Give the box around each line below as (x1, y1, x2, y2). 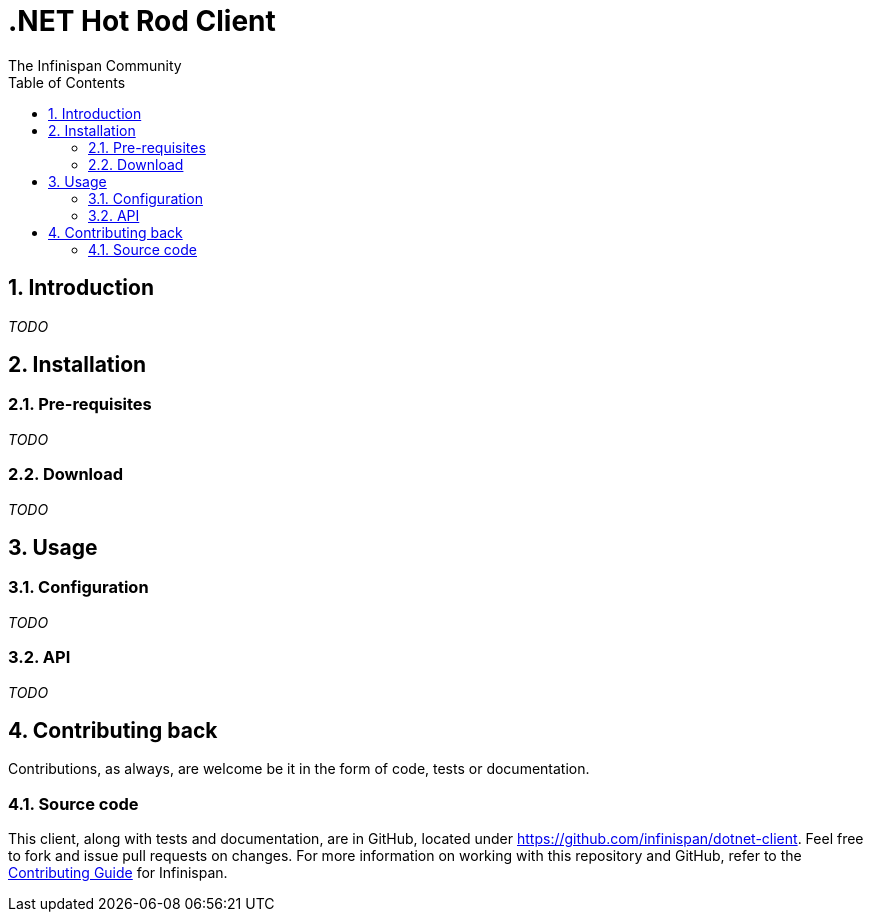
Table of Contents (8, 73, 126, 91)
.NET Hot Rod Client (8, 4, 276, 38)
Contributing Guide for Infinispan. (8, 864, 228, 882)
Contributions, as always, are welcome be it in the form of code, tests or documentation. (8, 760, 590, 778)
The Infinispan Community (8, 56, 182, 74)
